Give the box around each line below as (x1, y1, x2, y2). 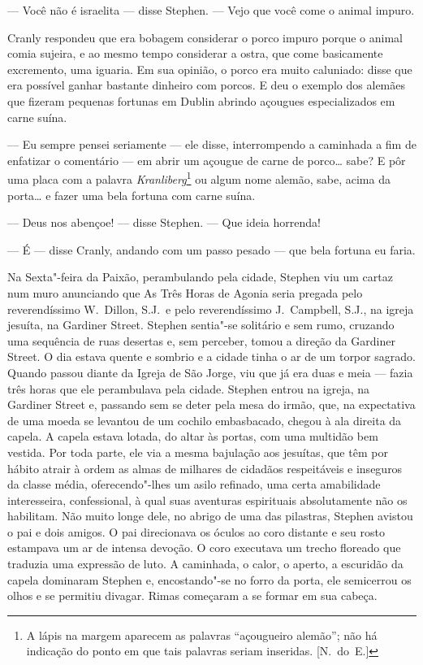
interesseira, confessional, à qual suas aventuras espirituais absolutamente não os (7, 491, 408, 508)
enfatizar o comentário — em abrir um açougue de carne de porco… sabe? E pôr (7, 151, 406, 168)
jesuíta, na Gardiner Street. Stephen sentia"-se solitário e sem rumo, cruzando (7, 316, 395, 333)
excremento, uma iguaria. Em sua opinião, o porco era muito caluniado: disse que (7, 60, 412, 77)
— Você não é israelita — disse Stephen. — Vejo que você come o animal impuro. (7, 2, 415, 18)
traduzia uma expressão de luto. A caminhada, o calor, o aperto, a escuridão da (7, 555, 404, 572)
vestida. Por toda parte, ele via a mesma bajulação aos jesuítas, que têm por (7, 443, 388, 460)
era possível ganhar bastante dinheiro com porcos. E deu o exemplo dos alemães (7, 76, 405, 93)
